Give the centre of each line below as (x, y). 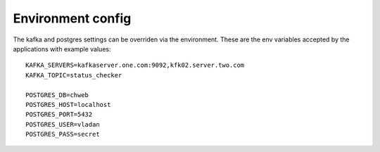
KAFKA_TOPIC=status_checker (74, 75)
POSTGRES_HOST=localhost (68, 104)
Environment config (72, 18)
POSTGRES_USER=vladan (63, 124)
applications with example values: (62, 49)
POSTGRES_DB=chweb (57, 95)
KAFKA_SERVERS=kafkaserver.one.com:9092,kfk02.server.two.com (135, 65)
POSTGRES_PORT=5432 (59, 115)
